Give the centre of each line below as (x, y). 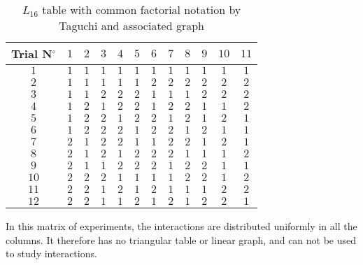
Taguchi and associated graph (131, 26)
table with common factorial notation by (142, 9)
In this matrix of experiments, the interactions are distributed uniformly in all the (181, 226)
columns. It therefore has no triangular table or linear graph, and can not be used (181, 239)
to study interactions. (51, 253)
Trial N (32, 53)
